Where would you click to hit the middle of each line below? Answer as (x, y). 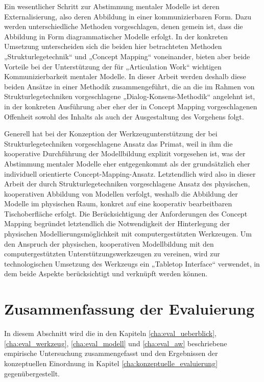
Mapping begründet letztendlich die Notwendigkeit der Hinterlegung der (117, 223)
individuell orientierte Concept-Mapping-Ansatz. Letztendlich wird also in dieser (130, 173)
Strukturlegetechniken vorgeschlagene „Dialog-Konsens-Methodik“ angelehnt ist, (130, 96)
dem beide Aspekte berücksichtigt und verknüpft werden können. (106, 273)
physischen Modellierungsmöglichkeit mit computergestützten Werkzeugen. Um (128, 234)
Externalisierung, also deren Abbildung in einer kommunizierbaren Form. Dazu (128, 16)
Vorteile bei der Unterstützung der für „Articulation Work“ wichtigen (113, 66)
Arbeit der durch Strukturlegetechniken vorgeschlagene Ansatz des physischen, (127, 184)
